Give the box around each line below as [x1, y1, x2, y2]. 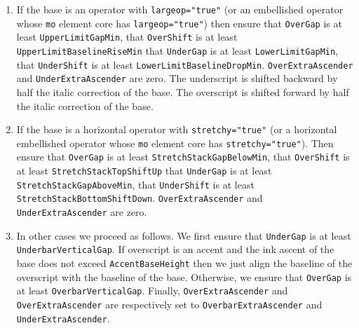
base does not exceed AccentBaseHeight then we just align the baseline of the [16, 256, 353, 271]
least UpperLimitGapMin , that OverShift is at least [16, 29, 238, 44]
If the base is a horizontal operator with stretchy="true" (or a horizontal [16, 122, 337, 137]
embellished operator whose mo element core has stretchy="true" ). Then [16, 135, 334, 150]
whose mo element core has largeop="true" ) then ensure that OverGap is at [16, 15, 342, 30]
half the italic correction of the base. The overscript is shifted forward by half [16, 84, 349, 99]
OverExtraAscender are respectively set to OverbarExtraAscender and [16, 297, 323, 311]
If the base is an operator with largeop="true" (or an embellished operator [16, 2, 344, 16]
